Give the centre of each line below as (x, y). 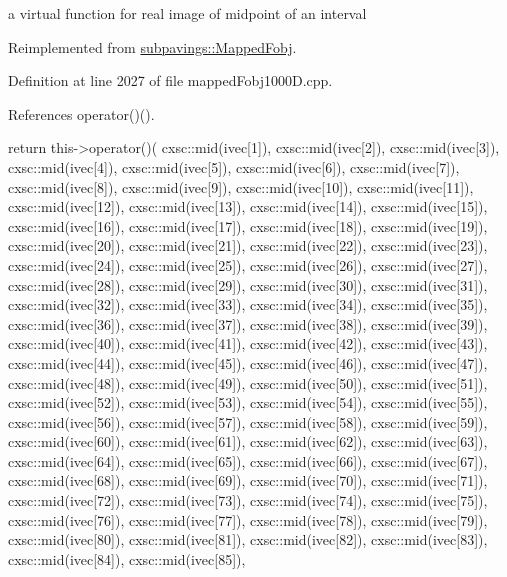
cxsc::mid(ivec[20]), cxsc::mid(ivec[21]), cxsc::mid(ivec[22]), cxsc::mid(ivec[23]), (248, 245)
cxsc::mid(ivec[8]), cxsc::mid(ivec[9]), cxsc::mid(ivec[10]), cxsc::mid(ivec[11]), (241, 186)
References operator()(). (81, 113)
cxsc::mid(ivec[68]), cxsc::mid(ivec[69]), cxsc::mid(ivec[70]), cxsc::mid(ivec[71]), (248, 480)
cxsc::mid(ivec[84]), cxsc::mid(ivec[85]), (127, 558)
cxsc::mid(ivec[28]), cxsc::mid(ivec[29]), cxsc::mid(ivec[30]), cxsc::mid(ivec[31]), (248, 284)
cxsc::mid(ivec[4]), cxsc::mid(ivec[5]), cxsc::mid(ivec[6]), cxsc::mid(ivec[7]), (234, 166)
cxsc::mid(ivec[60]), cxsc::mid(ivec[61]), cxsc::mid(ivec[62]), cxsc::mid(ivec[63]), (248, 441)
